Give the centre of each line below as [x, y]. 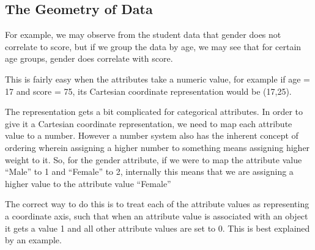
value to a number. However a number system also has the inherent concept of [152, 135]
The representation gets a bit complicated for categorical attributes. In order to [154, 112]
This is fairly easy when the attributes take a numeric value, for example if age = [157, 79]
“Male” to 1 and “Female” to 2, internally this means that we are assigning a [149, 171]
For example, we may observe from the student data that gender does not [143, 35]
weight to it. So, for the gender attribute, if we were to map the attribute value [154, 159]
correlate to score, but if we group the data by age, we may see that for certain [153, 46]
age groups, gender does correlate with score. [89, 58]
